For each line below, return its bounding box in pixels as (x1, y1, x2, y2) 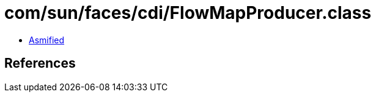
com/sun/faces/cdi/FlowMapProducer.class (4, 2, 372, 23)
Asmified (29, 34, 65, 45)
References (4, 56, 76, 71)
